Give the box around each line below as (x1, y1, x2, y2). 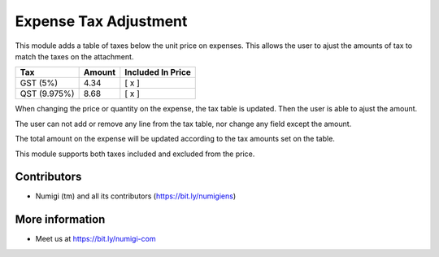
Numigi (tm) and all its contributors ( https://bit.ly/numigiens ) (35, 191, 237, 201)
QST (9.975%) (20, 88, 75, 99)
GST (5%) (20, 77, 59, 89)
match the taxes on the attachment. (15, 51, 134, 61)
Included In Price (124, 67, 191, 78)
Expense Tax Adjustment (15, 12, 188, 30)
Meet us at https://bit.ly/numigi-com (35, 234, 156, 244)
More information (15, 212, 106, 227)
